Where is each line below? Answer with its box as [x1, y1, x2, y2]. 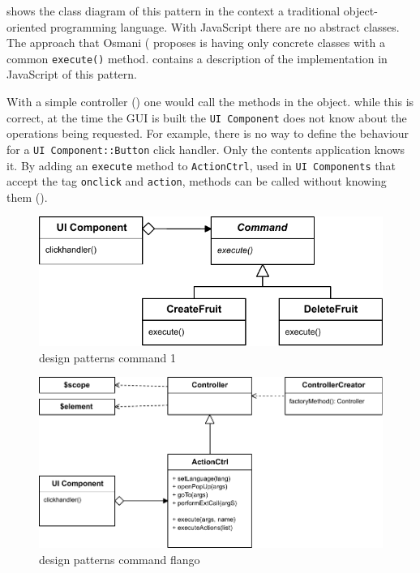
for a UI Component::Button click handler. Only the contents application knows [6, 140, 405, 157]
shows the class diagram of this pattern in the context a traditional [6, 2, 341, 19]
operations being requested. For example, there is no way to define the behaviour [6, 125, 409, 142]
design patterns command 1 [39, 349, 176, 366]
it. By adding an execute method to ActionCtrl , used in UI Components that [6, 156, 396, 173]
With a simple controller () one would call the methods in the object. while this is [6, 93, 414, 110]
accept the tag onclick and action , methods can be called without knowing [6, 173, 387, 190]
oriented [6, 18, 47, 35]
